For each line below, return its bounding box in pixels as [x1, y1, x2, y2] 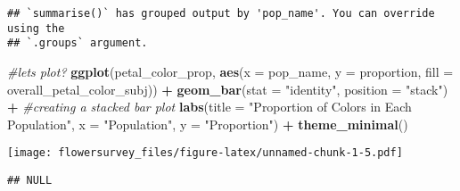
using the [7, 21, 65, 35]
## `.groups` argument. [7, 37, 148, 50]
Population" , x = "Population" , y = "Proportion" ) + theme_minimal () [7, 114, 408, 133]
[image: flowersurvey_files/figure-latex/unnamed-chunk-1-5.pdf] [7, 146, 403, 160]
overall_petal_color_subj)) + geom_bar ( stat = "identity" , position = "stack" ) [7, 79, 448, 98]
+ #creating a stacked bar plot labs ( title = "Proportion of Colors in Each [7, 97, 412, 116]
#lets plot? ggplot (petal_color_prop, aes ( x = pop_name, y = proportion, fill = [7, 62, 454, 80]
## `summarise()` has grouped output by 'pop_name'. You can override [7, 7, 435, 20]
